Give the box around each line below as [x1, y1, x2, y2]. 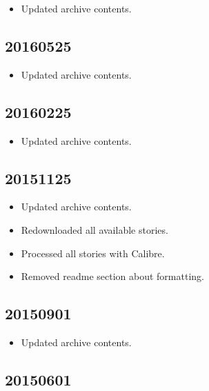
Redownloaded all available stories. [21, 222, 168, 237]
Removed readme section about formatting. [21, 269, 204, 283]
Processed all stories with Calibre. [21, 245, 165, 260]
